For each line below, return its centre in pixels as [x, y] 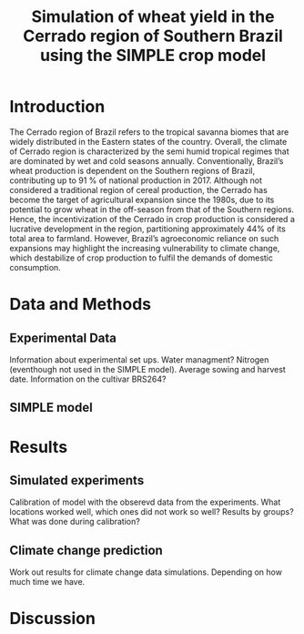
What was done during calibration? [75, 522]
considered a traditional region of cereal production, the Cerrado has [139, 189]
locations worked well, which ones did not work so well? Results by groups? [152, 512]
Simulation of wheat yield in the [153, 17]
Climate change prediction [86, 550]
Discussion [52, 619]
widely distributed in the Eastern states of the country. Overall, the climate [148, 141]
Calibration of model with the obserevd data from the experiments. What [145, 502]
